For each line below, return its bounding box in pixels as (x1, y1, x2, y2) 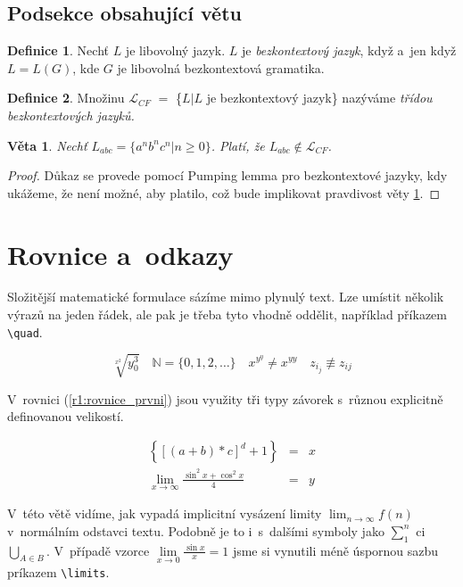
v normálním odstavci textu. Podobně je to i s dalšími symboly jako (7, 521, 384, 540)
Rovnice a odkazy (7, 236, 234, 272)
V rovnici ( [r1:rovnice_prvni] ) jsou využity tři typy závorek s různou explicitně (7, 389, 443, 408)
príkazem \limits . (7, 562, 110, 581)
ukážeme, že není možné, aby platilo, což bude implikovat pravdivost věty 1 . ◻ (7, 183, 440, 202)
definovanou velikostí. (7, 407, 124, 426)
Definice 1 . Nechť (7, 41, 109, 60)
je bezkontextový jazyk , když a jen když (241, 41, 457, 60)
